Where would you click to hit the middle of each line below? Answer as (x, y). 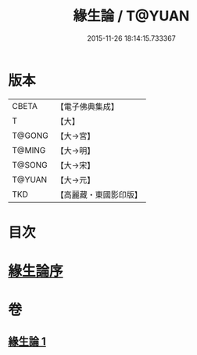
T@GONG (30, 136)
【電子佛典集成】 (87, 107)
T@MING (29, 150)
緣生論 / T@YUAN (131, 16)
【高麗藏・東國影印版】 (99, 194)
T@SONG (30, 165)
